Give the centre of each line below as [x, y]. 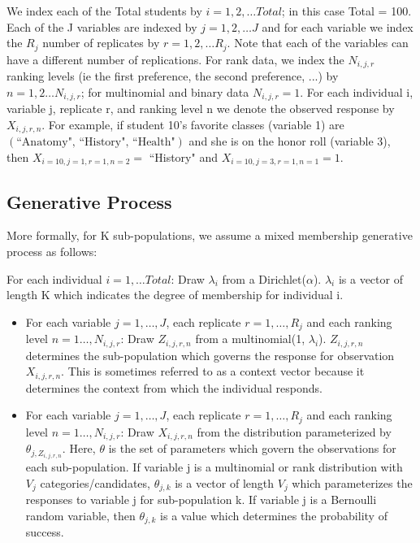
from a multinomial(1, [250, 339]
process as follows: [52, 252]
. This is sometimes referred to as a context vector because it [213, 371]
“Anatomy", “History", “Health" [96, 143]
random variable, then [80, 515]
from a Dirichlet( [264, 278]
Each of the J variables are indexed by [102, 26]
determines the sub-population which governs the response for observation [210, 355]
